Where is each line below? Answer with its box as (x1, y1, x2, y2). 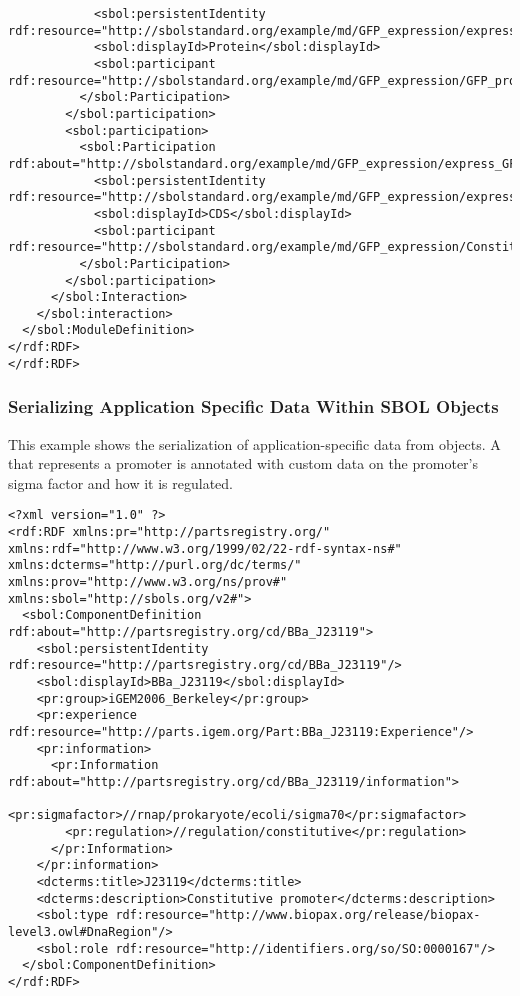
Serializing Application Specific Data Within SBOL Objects (8, 394, 499, 419)
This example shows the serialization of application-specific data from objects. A (8, 433, 501, 454)
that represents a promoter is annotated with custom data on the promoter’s (8, 453, 478, 474)
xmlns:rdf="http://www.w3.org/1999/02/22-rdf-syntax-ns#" (8, 541, 402, 556)
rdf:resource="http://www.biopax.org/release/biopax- (115, 908, 481, 923)
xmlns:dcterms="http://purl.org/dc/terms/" (8, 558, 302, 573)
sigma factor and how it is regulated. (8, 472, 234, 493)
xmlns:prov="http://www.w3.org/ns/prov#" (8, 575, 288, 590)
